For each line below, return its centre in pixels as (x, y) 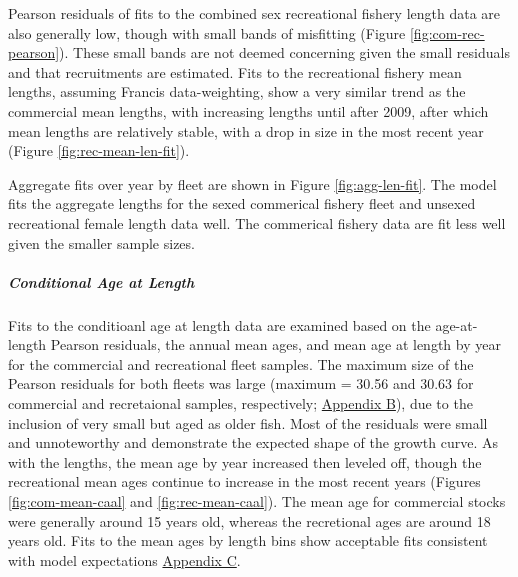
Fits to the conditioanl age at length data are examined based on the (219, 324)
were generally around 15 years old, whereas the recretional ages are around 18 (249, 520)
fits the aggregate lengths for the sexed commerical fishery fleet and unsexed (242, 203)
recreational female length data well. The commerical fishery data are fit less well (257, 222)
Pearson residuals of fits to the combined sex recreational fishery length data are (254, 13)
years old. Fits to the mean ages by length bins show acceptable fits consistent (248, 540)
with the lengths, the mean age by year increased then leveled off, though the (245, 461)
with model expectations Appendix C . (124, 559)
